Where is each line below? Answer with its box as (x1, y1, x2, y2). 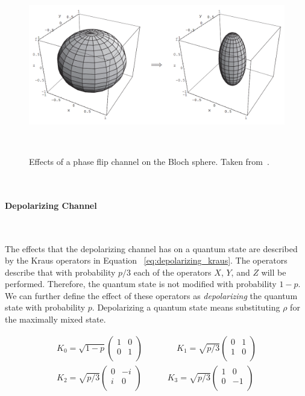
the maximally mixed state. (5, 313, 106, 326)
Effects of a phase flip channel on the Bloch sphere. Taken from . (29, 155, 269, 167)
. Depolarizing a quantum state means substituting (92, 301, 280, 314)
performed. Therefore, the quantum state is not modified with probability (5, 277, 277, 290)
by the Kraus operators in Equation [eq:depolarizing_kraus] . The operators (5, 254, 288, 267)
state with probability (5, 301, 86, 314)
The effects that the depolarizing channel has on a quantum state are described (5, 242, 298, 255)
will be (261, 265, 286, 278)
